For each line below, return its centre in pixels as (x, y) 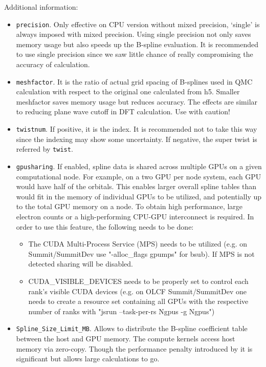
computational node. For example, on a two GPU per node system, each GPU (139, 176)
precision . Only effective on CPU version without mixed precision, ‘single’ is (138, 24)
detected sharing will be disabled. (81, 264)
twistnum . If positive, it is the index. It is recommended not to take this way (137, 129)
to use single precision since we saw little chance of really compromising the (135, 54)
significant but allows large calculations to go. (88, 359)
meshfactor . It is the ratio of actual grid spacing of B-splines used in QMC (134, 81)
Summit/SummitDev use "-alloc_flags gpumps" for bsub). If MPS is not (141, 253)
